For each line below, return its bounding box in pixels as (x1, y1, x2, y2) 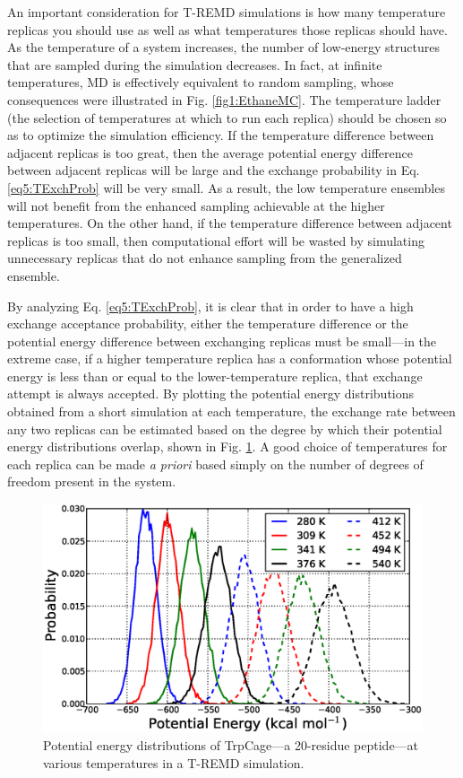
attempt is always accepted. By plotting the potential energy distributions (7, 384, 415, 403)
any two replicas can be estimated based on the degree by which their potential (7, 419, 442, 438)
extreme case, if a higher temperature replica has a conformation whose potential (7, 349, 452, 368)
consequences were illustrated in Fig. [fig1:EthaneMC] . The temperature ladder (7, 90, 442, 109)
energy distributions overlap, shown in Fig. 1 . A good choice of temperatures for (7, 437, 448, 456)
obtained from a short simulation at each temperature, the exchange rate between (7, 402, 456, 421)
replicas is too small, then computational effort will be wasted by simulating (7, 231, 424, 249)
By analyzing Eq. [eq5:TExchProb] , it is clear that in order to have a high (7, 296, 414, 315)
